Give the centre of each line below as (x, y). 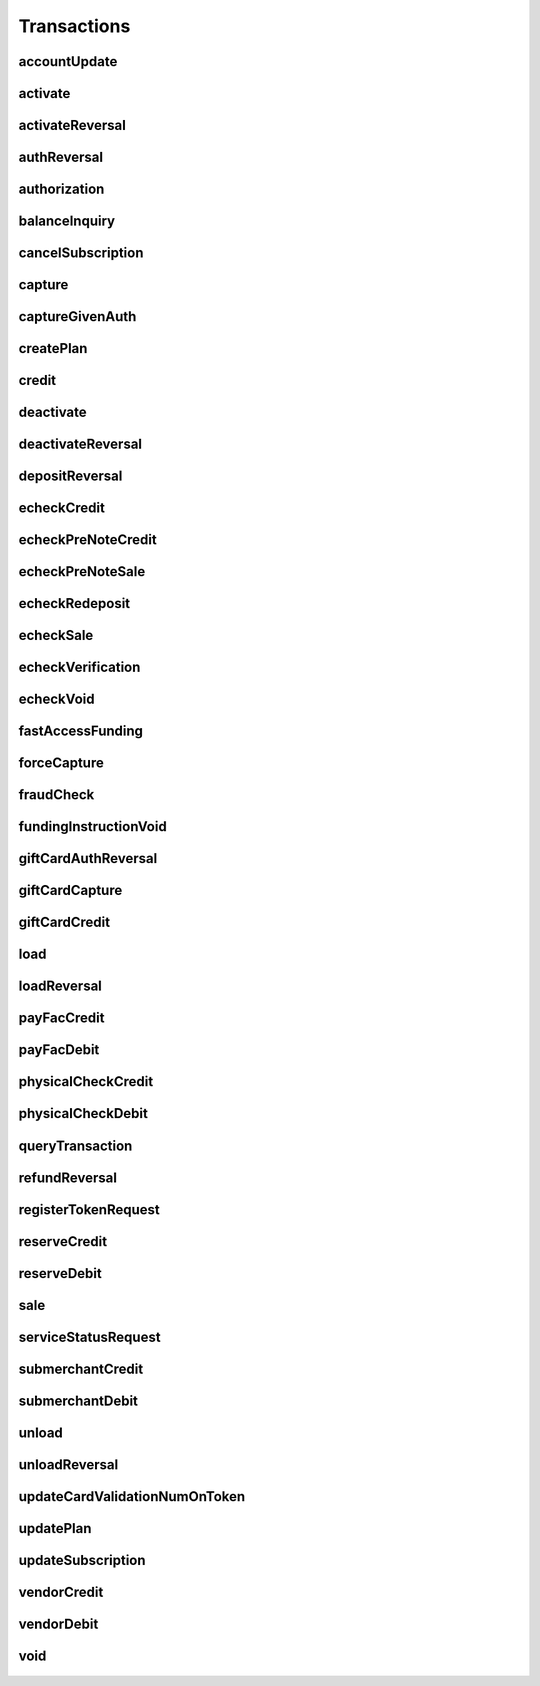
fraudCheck (56, 795)
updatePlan (55, 1528)
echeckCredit (61, 508)
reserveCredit (63, 1241)
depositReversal (70, 476)
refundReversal (67, 1177)
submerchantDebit (78, 1400)
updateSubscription (82, 1560)
